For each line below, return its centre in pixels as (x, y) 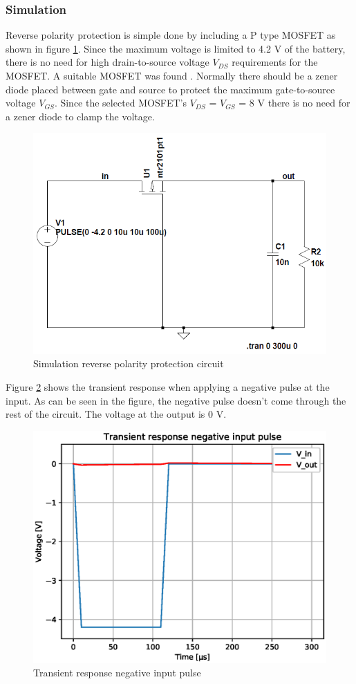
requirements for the (275, 62)
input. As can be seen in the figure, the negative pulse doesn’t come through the (176, 400)
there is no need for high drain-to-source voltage (107, 62)
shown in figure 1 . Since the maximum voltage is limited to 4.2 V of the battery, (176, 48)
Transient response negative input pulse (117, 673)
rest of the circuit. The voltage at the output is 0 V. (116, 414)
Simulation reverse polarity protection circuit (129, 363)
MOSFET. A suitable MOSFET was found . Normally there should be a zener (172, 75)
